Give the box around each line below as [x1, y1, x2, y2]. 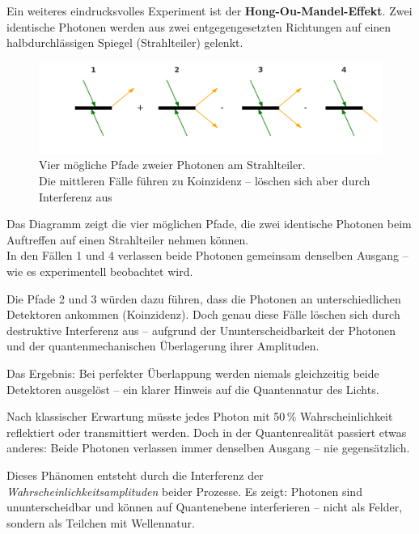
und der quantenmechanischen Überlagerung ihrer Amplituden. [6, 337, 320, 354]
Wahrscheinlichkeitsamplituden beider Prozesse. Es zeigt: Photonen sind [6, 482, 362, 499]
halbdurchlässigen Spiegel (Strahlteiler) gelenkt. [6, 34, 243, 51]
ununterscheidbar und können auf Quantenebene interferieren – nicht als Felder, [6, 498, 403, 515]
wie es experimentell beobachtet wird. [6, 262, 193, 279]
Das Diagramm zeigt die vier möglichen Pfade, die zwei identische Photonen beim [6, 215, 412, 232]
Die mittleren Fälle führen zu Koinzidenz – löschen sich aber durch [39, 172, 370, 189]
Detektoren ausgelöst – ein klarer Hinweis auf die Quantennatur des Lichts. [6, 380, 379, 397]
